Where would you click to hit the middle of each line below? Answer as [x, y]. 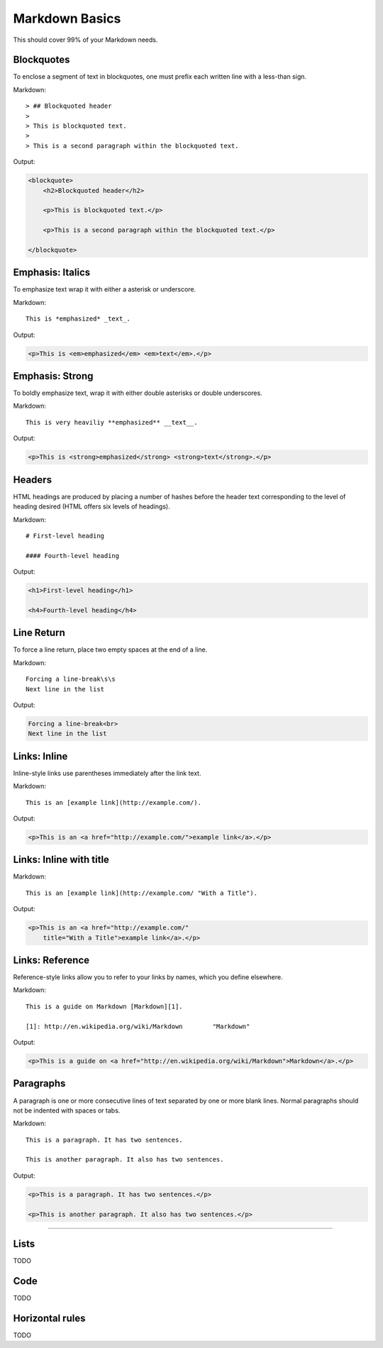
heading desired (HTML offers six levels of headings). [91, 506]
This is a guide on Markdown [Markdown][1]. [105, 1006]
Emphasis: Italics [52, 273]
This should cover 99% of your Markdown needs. [85, 40]
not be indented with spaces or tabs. [67, 1110]
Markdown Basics [67, 18]
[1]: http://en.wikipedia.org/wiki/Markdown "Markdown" [138, 1026]
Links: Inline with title [61, 860]
